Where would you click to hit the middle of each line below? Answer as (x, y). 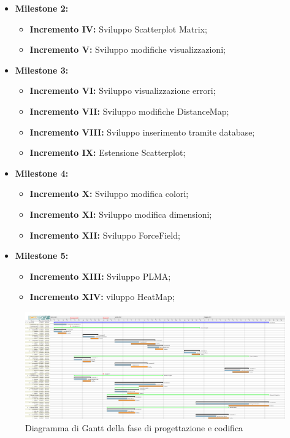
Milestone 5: (42, 256)
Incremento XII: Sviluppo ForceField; (105, 235)
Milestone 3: (42, 70)
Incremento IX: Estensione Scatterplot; (108, 152)
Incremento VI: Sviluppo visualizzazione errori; (123, 90)
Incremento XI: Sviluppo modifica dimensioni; (121, 214)
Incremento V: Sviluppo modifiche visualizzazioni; (128, 49)
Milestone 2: (42, 8)
